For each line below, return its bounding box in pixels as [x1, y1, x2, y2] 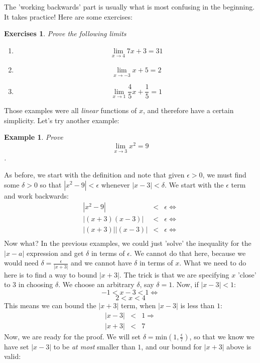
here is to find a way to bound [4, 269, 97, 280]
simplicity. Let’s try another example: [4, 115, 119, 125]
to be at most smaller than [53, 341, 136, 351]
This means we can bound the [4, 300, 96, 310]
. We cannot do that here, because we [129, 247, 246, 258]
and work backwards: [4, 190, 69, 201]
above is [226, 341, 251, 351]
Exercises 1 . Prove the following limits [4, 28, 126, 39]
